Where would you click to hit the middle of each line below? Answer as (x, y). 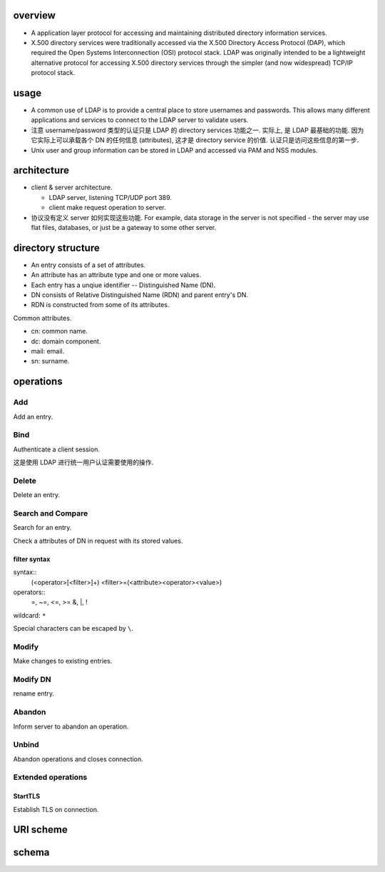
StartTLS (27, 796)
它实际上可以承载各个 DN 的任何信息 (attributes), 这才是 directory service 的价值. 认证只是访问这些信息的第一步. (195, 140)
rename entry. (34, 693)
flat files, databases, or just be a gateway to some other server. (124, 228)
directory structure (56, 247)
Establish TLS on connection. (56, 809)
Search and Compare (51, 513)
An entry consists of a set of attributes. (88, 265)
